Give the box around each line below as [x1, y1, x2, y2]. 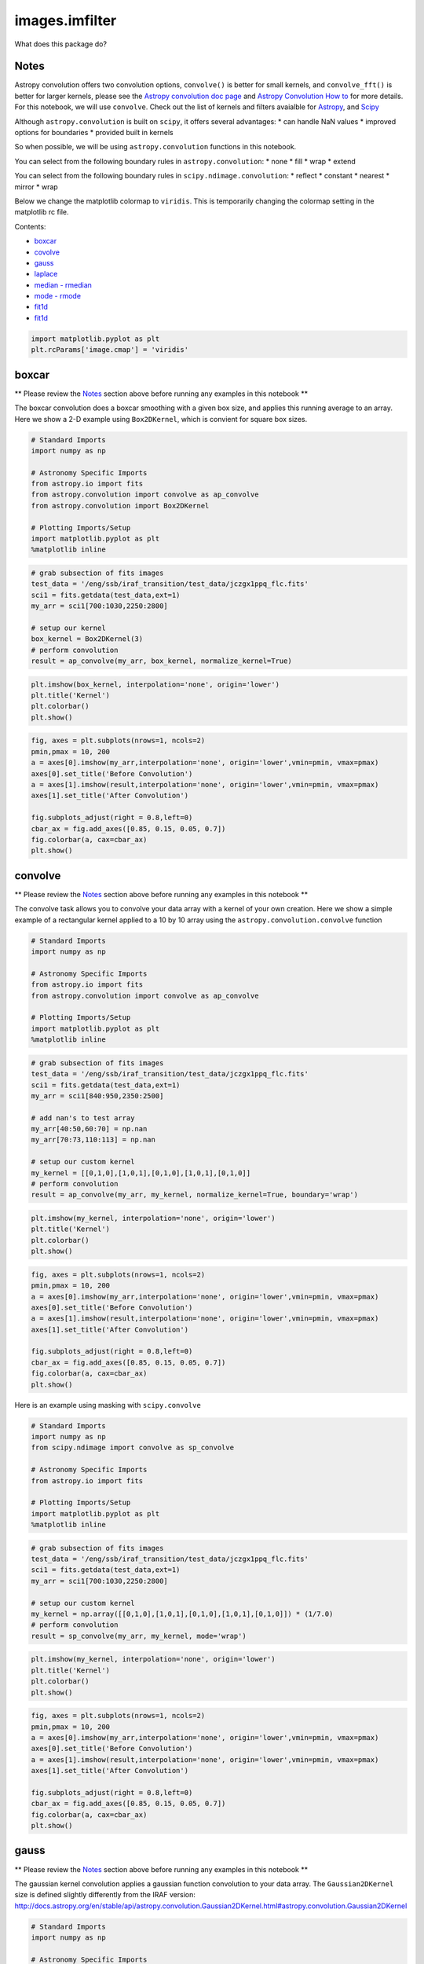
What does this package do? [14, 39, 108, 49]
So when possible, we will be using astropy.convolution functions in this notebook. [14, 142, 297, 152]
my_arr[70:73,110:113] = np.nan [31, 1135, 156, 1145]
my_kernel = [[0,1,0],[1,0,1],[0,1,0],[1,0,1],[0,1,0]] [31, 1168, 251, 1178]
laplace [34, 269, 58, 279]
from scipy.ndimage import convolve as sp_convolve [31, 1443, 235, 1453]
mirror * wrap [14, 181, 58, 192]
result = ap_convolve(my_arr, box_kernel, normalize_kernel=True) [31, 657, 292, 665]
